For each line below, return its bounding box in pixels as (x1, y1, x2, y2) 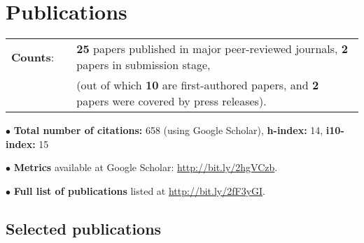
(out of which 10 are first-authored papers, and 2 (76, 77, 319, 94)
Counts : (11, 48, 55, 65)
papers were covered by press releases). (76, 93, 267, 110)
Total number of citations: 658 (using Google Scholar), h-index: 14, (13, 123, 323, 138)
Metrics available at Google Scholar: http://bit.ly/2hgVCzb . (13, 160, 278, 175)
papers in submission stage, (76, 57, 211, 73)
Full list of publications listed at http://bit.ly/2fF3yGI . (13, 183, 265, 198)
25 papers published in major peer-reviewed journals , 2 (76, 40, 349, 57)
